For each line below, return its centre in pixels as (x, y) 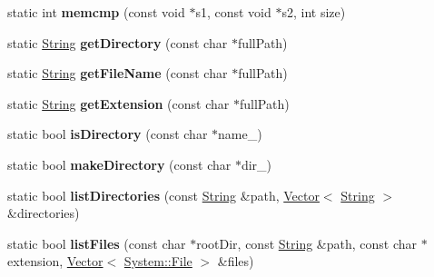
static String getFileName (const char (118, 73)
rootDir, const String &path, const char (307, 243)
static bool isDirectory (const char (108, 134)
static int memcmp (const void (96, 12)
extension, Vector (55, 261)
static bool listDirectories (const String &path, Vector (163, 195)
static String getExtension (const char (118, 103)
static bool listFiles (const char (97, 243)
